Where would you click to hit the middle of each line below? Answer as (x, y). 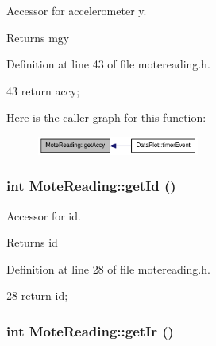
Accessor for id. (44, 215)
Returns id (32, 242)
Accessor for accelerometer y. (77, 10)
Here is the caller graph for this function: (106, 117)
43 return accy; (43, 90)
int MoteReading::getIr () (90, 330)
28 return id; (37, 295)
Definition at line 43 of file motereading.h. (108, 64)
